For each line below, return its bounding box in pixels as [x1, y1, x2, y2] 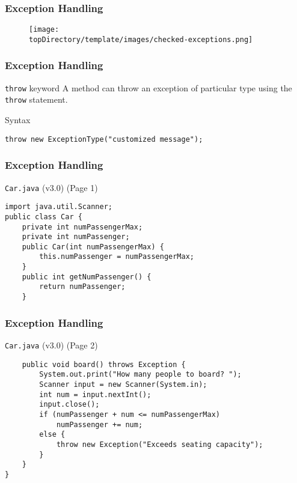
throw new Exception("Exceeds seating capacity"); [56, 440, 263, 449]
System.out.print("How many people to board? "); [39, 370, 242, 379]
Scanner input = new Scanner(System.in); [39, 380, 207, 389]
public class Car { [5, 212, 82, 221]
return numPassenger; [39, 282, 126, 291]
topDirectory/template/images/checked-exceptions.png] [29, 35, 253, 44]
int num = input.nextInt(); [39, 390, 152, 399]
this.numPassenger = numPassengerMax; [39, 252, 194, 261]
